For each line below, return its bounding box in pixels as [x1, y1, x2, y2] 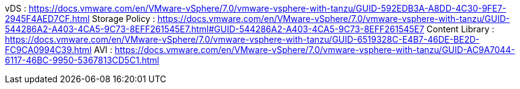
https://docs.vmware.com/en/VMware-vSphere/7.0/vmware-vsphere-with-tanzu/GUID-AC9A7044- [114, 44, 515, 55]
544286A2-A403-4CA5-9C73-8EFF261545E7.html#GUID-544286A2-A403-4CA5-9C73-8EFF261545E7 [5, 24, 425, 34]
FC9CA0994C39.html [5, 44, 92, 55]
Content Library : [427, 24, 494, 34]
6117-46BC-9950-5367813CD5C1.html [5, 55, 159, 65]
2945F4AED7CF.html [5, 13, 90, 24]
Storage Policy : [92, 13, 155, 24]
